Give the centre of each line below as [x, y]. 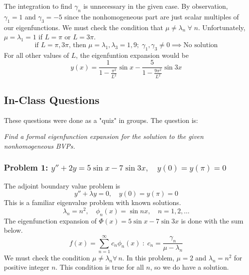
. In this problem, [149, 257]
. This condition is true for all [100, 267]
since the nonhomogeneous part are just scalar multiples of [152, 16]
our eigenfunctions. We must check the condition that [84, 27]
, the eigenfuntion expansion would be [132, 55]
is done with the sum [212, 220]
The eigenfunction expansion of [50, 220]
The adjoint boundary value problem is [62, 185]
